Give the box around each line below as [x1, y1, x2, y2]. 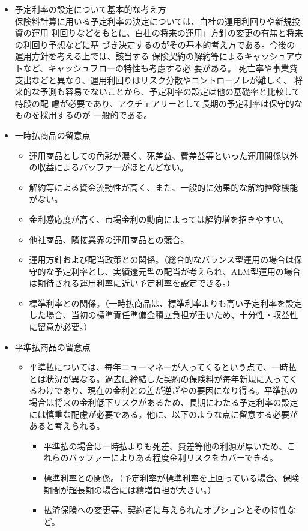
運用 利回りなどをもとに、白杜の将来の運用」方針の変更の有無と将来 [31, 26, 303, 39]
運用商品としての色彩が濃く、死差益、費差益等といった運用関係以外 [29, 149, 298, 161]
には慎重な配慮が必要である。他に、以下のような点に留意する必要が [29, 407, 298, 420]
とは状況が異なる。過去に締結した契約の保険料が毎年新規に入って [29, 372, 289, 385]
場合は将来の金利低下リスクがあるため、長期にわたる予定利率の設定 [29, 396, 298, 409]
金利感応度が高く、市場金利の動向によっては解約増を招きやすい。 [29, 212, 289, 225]
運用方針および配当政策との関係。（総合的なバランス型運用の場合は [29, 253, 294, 266]
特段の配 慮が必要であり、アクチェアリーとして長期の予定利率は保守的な [14, 97, 303, 109]
